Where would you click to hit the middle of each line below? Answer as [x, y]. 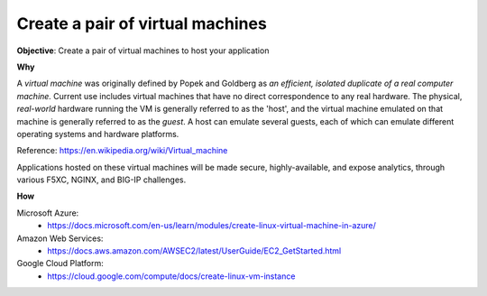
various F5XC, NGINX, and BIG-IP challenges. [101, 180]
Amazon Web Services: [60, 238]
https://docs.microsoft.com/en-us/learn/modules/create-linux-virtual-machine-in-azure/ [211, 226]
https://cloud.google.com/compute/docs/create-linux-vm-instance [171, 276]
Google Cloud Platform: [60, 264]
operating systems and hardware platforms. [98, 134]
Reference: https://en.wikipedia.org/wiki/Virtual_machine [122, 151]
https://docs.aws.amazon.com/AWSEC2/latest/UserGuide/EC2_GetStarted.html [194, 251]
